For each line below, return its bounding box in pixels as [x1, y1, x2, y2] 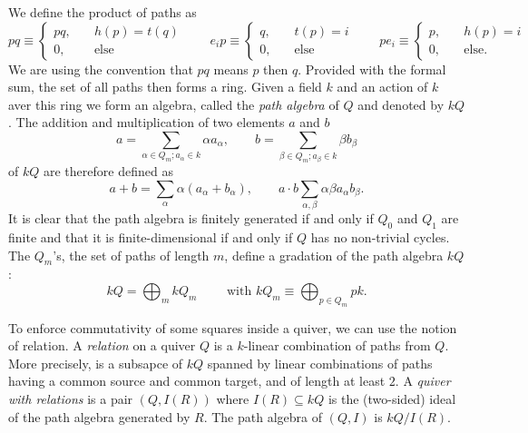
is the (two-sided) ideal [328, 389, 456, 408]
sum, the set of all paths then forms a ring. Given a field [8, 77, 322, 96]
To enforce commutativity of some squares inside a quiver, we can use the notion [8, 318, 457, 337]
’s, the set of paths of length [53, 245, 210, 264]
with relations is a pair [8, 389, 133, 408]
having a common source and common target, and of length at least [8, 371, 386, 390]
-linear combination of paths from [243, 336, 431, 355]
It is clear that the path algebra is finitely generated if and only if [8, 209, 374, 228]
